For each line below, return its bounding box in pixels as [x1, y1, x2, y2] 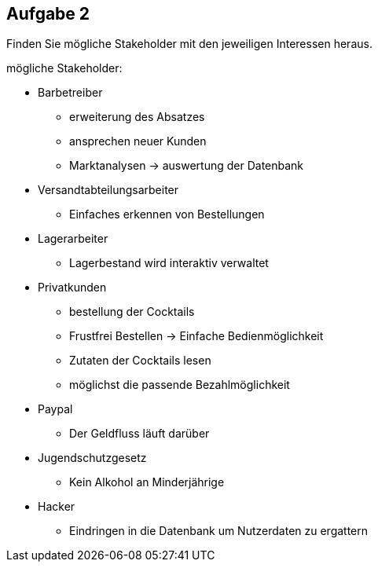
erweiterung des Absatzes [69, 110, 205, 124]
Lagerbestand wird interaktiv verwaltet [69, 256, 269, 270]
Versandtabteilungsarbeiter [38, 183, 179, 197]
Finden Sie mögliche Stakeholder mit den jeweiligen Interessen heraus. [6, 37, 372, 51]
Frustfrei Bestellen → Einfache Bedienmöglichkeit [69, 329, 324, 343]
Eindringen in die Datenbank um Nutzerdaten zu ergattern [69, 524, 369, 538]
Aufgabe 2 [6, 4, 90, 24]
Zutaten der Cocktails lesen [69, 354, 211, 368]
